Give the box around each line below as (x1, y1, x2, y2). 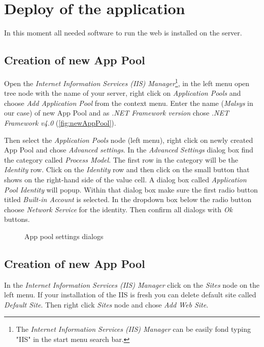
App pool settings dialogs (24, 230, 104, 241)
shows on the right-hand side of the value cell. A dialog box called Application (4, 174, 247, 184)
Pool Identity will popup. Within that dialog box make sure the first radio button (4, 184, 258, 195)
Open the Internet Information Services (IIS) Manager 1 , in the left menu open (4, 76, 250, 88)
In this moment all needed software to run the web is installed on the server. (4, 27, 242, 38)
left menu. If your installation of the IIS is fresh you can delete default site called (4, 289, 256, 300)
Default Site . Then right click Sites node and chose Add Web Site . (4, 299, 209, 310)
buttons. (4, 214, 30, 224)
